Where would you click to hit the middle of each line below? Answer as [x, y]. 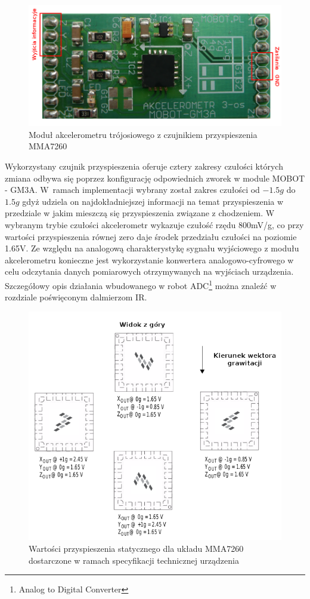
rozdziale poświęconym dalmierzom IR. [76, 297]
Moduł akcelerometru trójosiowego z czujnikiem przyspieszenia [143, 134]
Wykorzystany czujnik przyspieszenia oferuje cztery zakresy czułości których [144, 166]
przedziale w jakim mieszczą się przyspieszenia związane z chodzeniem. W [140, 213]
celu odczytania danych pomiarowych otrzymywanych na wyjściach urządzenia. [149, 271]
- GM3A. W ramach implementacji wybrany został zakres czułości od [132, 190]
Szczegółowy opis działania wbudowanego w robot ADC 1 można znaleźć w [141, 284]
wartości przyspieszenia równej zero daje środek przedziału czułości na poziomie [151, 236]
